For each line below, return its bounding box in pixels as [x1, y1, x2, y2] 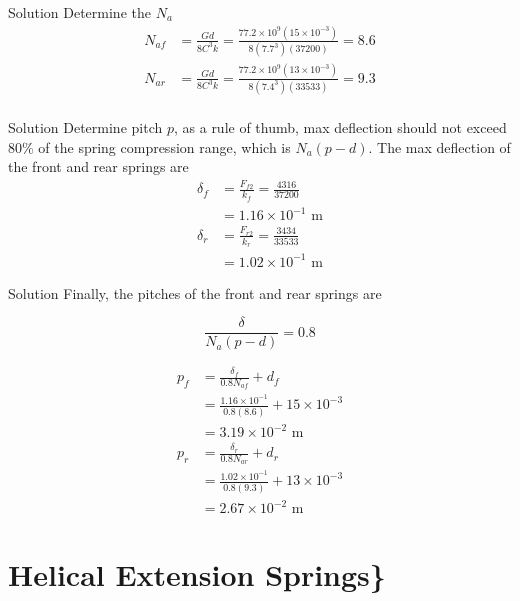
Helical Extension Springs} [8, 554, 386, 595]
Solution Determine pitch [8, 116, 163, 137]
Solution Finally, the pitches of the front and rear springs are [8, 282, 382, 303]
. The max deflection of [368, 136, 511, 157]
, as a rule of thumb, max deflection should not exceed [173, 116, 507, 137]
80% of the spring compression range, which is [8, 136, 291, 157]
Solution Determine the [8, 2, 151, 22]
